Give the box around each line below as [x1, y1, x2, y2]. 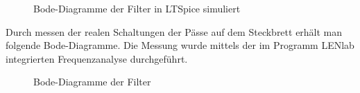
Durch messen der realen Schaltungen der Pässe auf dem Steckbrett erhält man [6, 24, 343, 39]
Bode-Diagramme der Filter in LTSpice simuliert [33, 1, 241, 15]
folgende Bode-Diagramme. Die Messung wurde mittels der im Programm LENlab [6, 38, 354, 52]
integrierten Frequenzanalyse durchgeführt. [6, 51, 188, 65]
